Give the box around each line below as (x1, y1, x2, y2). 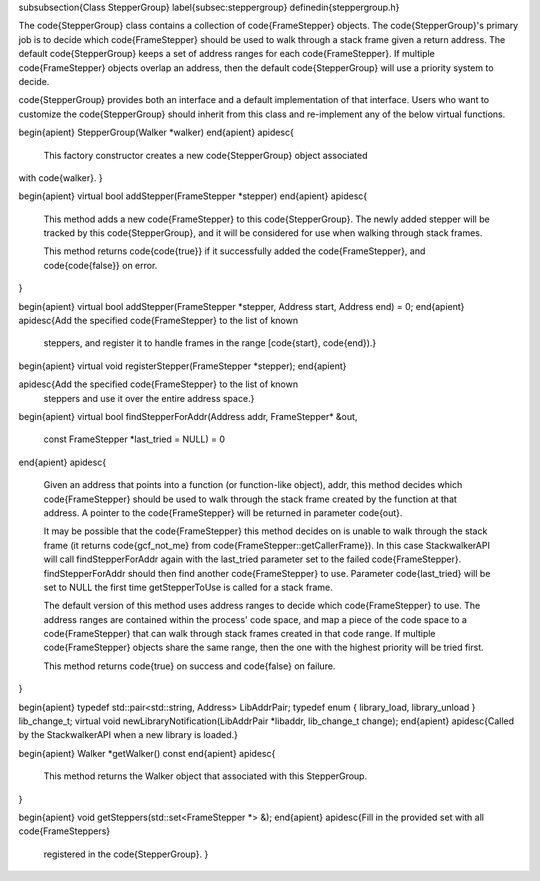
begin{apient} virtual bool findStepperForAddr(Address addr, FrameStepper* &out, (18, 410, 358, 422)
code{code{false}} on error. (43, 259, 158, 271)
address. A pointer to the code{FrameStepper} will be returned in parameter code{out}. (43, 506, 403, 519)
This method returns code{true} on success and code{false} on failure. (43, 660, 336, 672)
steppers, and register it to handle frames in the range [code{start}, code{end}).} (43, 337, 377, 349)
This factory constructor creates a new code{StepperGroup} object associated (43, 149, 368, 161)
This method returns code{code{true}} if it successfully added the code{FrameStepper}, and (43, 245, 426, 257)
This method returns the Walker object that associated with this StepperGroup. (43, 770, 368, 782)
